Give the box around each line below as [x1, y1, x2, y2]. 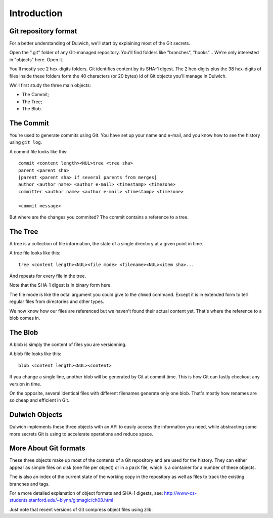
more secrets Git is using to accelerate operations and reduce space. [9, 430, 154, 437]
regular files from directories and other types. [9, 298, 105, 305]
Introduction [9, 8, 63, 19]
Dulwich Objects [9, 410, 63, 419]
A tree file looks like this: [9, 250, 61, 256]
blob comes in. [9, 315, 40, 321]
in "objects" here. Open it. [9, 56, 63, 63]
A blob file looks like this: [9, 351, 62, 357]
